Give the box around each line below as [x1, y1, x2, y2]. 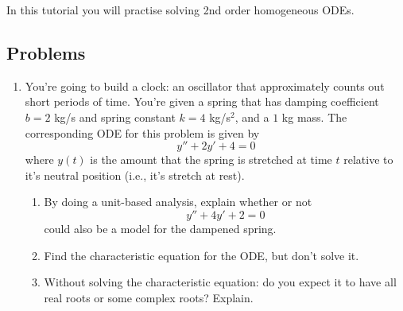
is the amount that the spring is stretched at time [90, 151, 332, 168]
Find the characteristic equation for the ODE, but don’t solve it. [44, 247, 359, 263]
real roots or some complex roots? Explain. [44, 289, 254, 305]
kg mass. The [281, 108, 347, 125]
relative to [343, 151, 393, 168]
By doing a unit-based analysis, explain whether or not [44, 193, 312, 210]
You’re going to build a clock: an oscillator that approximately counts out [25, 77, 385, 94]
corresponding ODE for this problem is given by [25, 124, 260, 141]
